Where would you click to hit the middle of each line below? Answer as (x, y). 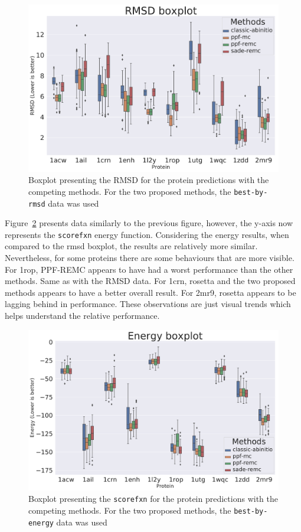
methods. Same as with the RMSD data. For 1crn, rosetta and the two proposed (150, 281)
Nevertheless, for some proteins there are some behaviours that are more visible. (150, 257)
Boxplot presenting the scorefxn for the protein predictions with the (153, 499)
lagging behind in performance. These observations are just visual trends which (148, 304)
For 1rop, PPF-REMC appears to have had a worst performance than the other (149, 269)
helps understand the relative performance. (82, 315)
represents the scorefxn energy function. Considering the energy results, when (147, 234)
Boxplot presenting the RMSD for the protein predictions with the (149, 180)
